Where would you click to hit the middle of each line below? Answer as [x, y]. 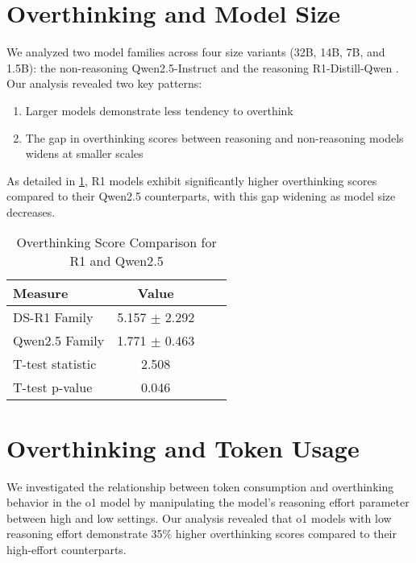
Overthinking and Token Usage [183, 447]
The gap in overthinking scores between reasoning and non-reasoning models [214, 137]
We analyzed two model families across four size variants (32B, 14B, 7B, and [196, 52]
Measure [41, 293]
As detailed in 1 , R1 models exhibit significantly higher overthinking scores [192, 180]
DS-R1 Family [53, 317]
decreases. [31, 211]
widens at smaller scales [84, 153]
